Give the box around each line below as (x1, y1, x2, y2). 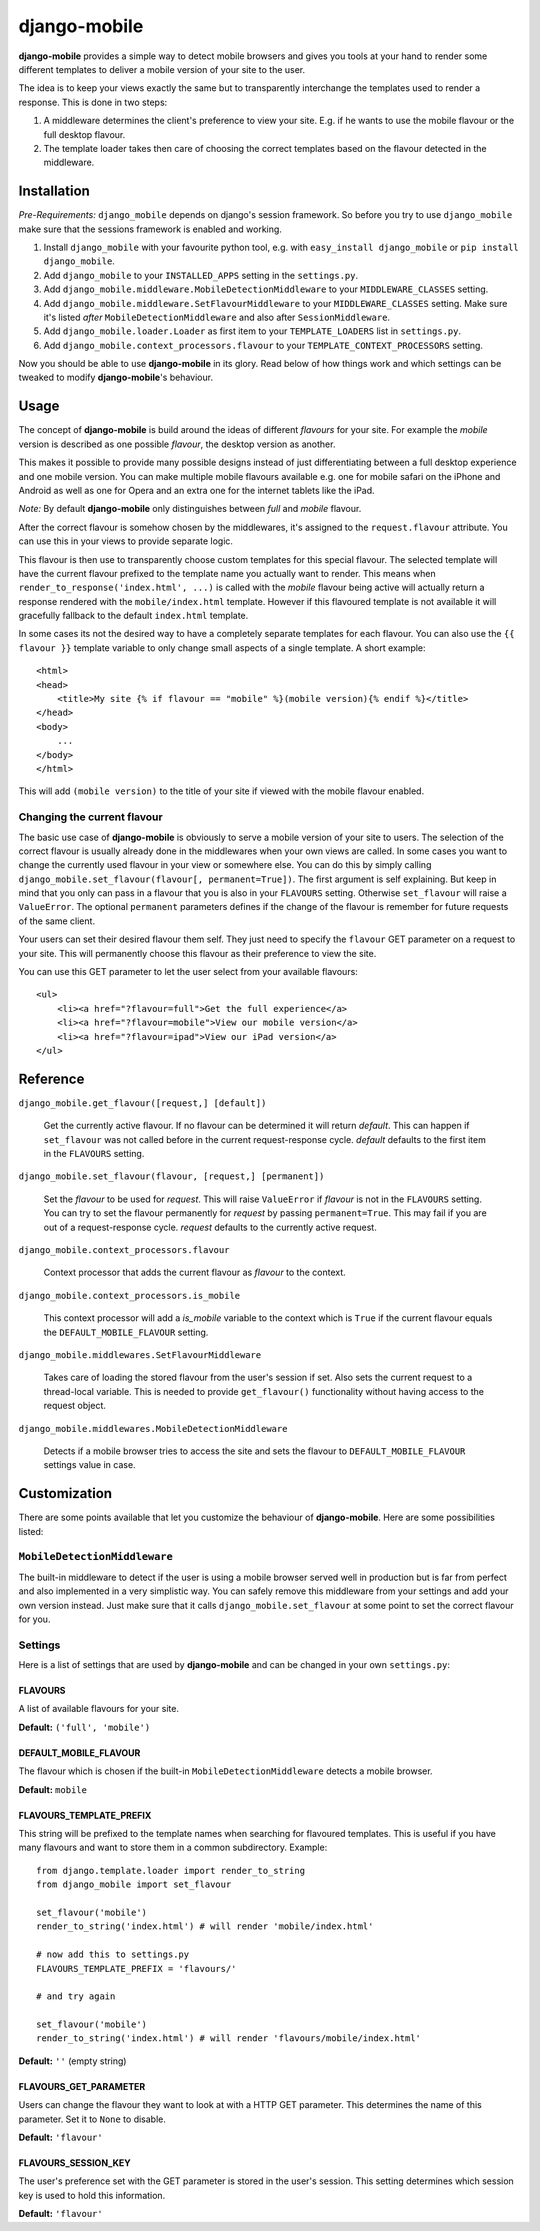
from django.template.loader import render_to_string (36, 1865, 305, 1876)
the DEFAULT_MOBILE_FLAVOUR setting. (43, 1326, 209, 1338)
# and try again (36, 1991, 116, 2002)
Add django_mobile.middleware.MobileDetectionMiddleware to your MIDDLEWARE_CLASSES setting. (43, 283, 489, 295)
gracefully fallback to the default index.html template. (18, 610, 249, 622)
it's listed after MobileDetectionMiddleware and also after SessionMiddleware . (43, 311, 390, 323)
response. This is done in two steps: (18, 96, 168, 108)
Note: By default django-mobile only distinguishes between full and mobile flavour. (18, 503, 362, 515)
